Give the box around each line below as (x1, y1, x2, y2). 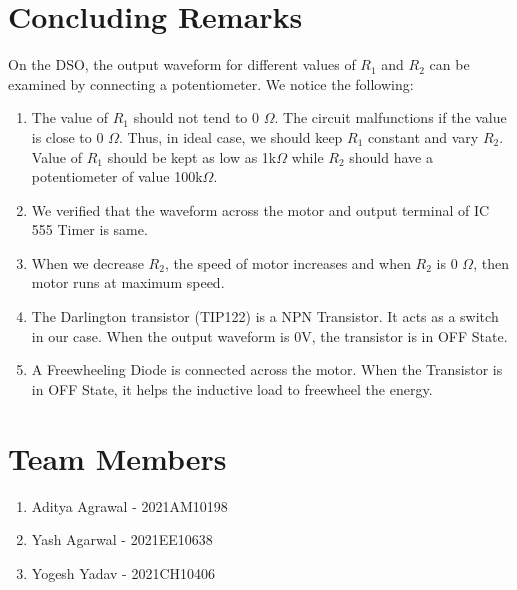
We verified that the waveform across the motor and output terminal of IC (31, 199, 490, 220)
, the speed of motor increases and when (164, 252, 411, 273)
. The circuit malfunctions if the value (274, 107, 507, 128)
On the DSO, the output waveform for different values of (8, 54, 356, 75)
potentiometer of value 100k (31, 166, 203, 187)
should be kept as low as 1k (107, 146, 277, 167)
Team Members (8, 437, 227, 478)
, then (473, 252, 509, 273)
